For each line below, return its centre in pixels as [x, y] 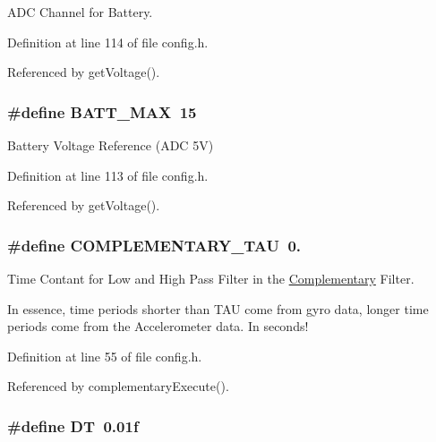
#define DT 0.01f [73, 425]
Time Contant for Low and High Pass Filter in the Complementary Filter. [211, 278]
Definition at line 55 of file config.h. [105, 356]
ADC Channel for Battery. [80, 12]
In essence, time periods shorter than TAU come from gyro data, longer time [218, 308]
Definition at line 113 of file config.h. [108, 175]
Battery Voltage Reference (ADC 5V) [111, 145]
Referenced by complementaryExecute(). [118, 386]
